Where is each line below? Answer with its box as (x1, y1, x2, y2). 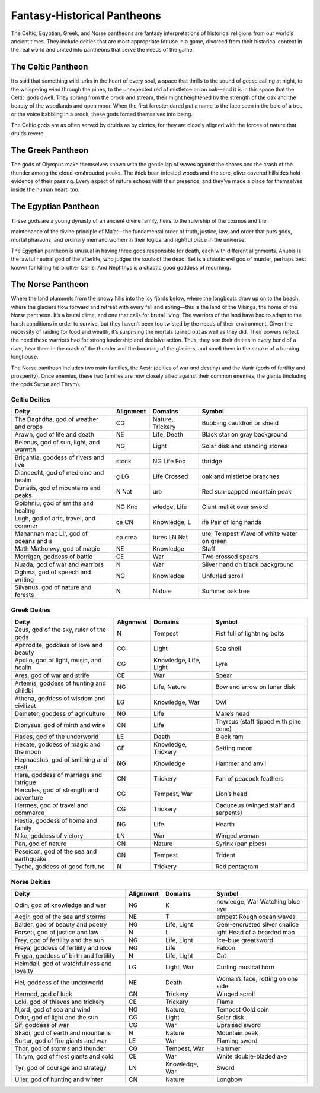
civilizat (14, 702, 36, 710)
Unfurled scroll (201, 572, 244, 580)
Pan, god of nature (14, 839, 67, 848)
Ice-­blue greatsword (216, 936, 274, 944)
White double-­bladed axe (216, 1052, 287, 1060)
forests (14, 591, 34, 599)
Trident (215, 851, 236, 860)
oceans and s (14, 537, 53, 545)
